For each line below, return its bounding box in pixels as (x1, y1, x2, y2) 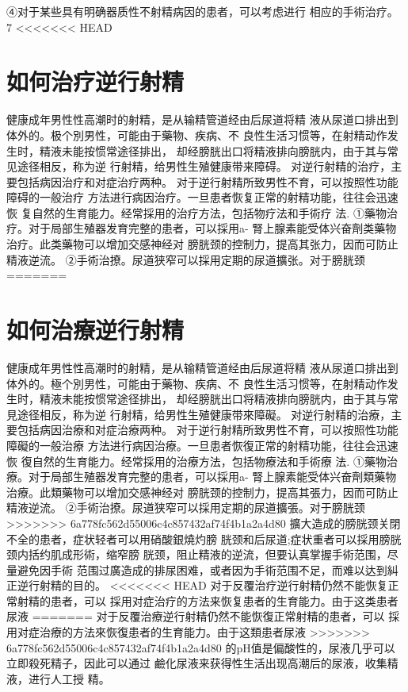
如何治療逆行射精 (6, 313, 185, 346)
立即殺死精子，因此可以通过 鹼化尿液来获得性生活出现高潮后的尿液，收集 (6, 655, 387, 671)
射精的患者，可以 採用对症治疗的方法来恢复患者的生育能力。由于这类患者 (17, 592, 398, 609)
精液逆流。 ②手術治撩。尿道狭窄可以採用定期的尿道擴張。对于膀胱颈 (6, 499, 365, 516)
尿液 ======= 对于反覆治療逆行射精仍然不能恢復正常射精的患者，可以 (6, 608, 385, 625)
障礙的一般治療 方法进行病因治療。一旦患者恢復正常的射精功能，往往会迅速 (6, 436, 398, 453)
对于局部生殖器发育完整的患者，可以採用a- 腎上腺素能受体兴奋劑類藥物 (28, 468, 397, 485)
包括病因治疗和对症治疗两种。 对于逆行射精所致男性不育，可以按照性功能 (17, 173, 398, 190)
